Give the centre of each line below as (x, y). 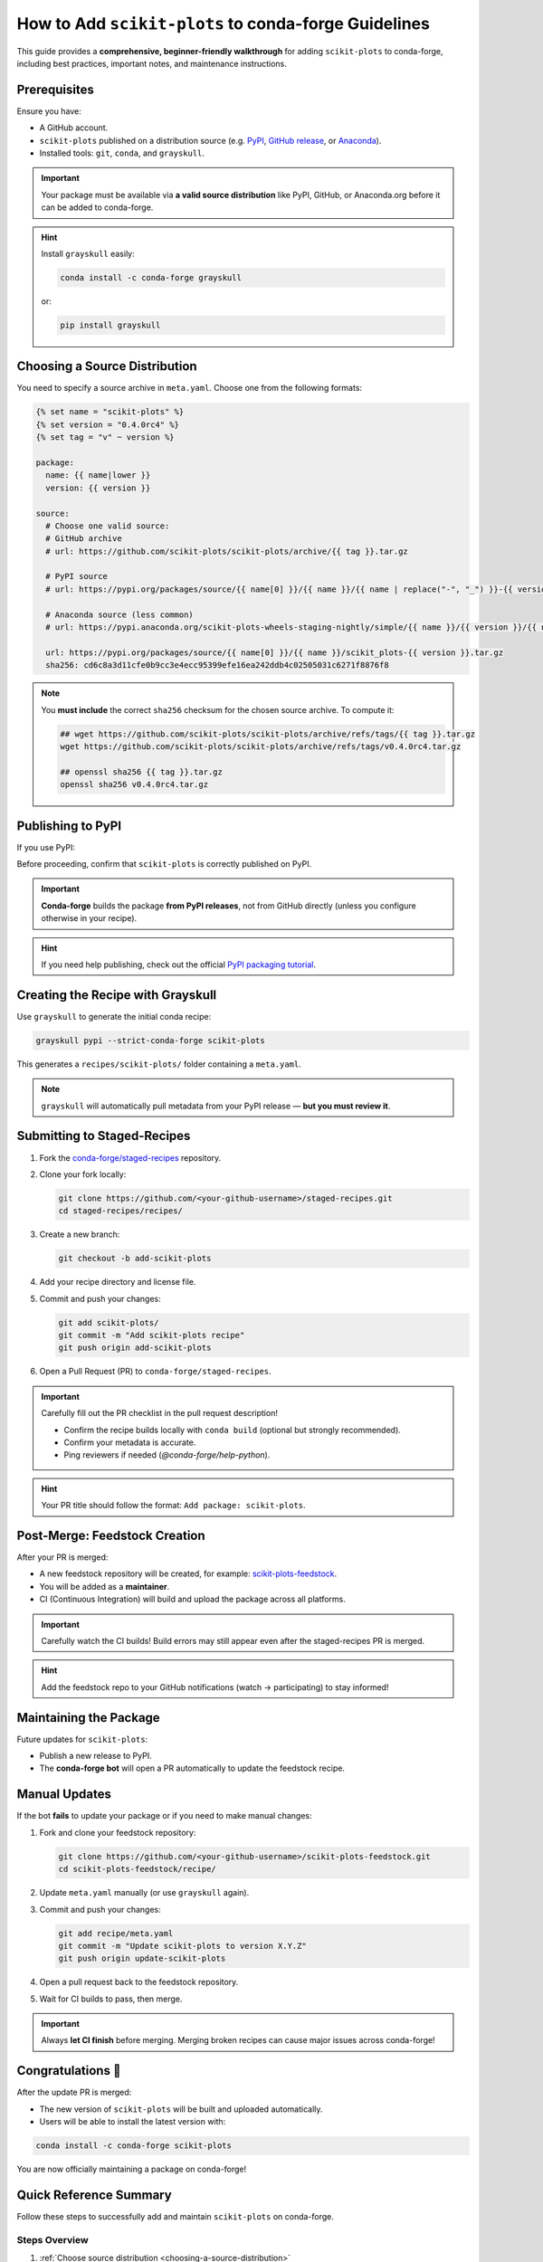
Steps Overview (53, 2239)
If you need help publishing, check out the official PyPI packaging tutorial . (179, 965)
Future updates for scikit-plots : (82, 1739)
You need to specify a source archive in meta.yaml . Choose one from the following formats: (189, 388)
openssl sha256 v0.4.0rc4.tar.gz (134, 784)
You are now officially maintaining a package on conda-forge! (132, 2169)
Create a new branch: (80, 1234)
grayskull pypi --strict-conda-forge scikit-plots (151, 1040)
